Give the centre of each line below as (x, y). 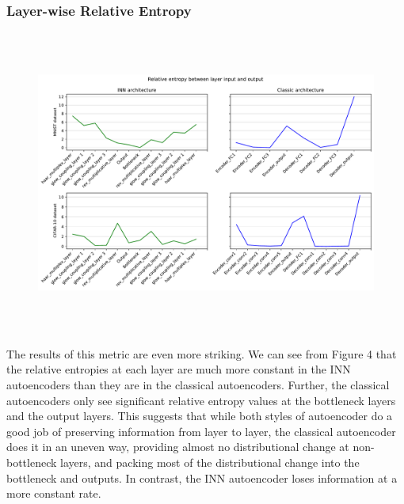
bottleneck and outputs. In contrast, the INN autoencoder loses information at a (202, 477)
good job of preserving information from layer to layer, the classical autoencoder (201, 431)
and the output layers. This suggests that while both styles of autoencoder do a (200, 416)
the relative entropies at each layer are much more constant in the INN (179, 369)
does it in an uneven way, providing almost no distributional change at (178, 447)
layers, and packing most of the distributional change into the (210, 462)
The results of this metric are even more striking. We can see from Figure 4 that (202, 353)
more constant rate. (54, 493)
